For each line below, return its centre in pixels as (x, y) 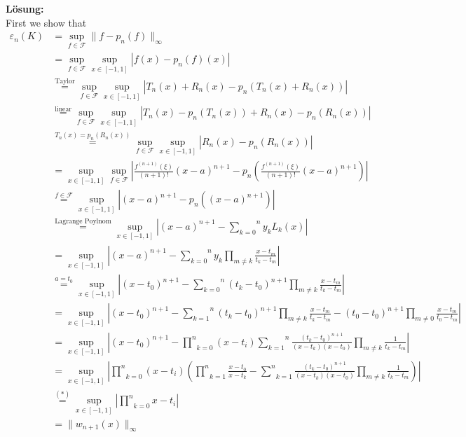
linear (63, 109)
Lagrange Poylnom (83, 222)
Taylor (65, 82)
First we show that (46, 22)
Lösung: (25, 8)
